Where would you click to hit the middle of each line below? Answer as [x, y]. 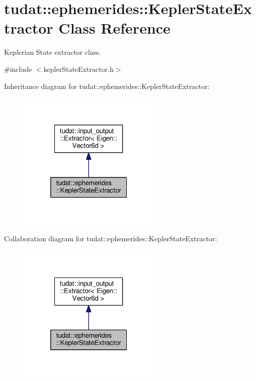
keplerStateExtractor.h [78, 69]
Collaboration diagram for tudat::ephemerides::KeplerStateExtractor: [111, 239]
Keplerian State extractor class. [53, 52]
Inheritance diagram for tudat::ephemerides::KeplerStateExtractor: [107, 86]
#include [18, 69]
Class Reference [114, 28]
